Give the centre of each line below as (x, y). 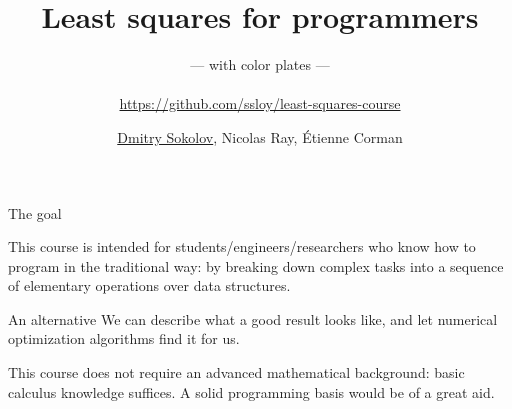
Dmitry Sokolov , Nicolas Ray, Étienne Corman (260, 136)
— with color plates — (260, 64)
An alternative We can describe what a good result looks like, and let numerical (253, 318)
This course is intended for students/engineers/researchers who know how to (242, 246)
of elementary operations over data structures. (149, 285)
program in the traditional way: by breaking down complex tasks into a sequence (256, 265)
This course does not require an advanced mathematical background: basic (236, 372)
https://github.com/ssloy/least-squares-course (260, 103)
